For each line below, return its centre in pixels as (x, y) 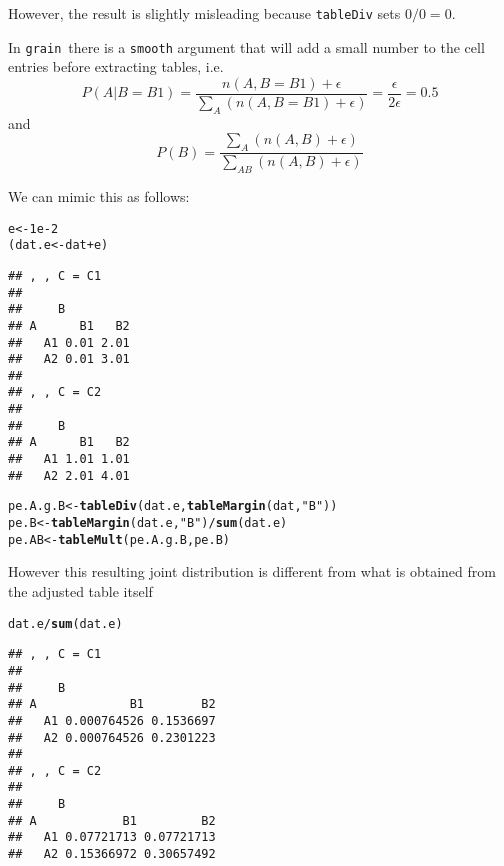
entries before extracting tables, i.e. (116, 66)
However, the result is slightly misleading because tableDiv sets (204, 13)
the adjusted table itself (80, 590)
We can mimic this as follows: (99, 195)
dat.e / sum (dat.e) (65, 623)
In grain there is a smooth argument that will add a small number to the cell (246, 46)
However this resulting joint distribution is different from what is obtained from (252, 571)
